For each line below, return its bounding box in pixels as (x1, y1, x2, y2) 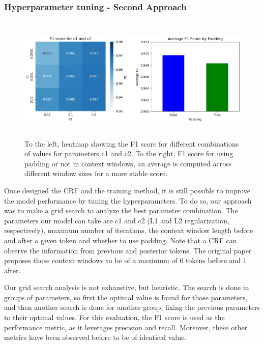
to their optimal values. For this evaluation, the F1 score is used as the (4, 312, 225, 323)
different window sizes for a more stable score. (24, 168, 168, 179)
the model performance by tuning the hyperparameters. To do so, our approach (4, 195, 252, 206)
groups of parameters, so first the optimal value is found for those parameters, (4, 292, 248, 302)
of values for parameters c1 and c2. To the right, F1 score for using (24, 148, 233, 159)
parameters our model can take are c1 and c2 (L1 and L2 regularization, (4, 215, 229, 225)
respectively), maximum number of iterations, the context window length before (4, 225, 253, 236)
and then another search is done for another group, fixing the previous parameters (4, 302, 260, 312)
